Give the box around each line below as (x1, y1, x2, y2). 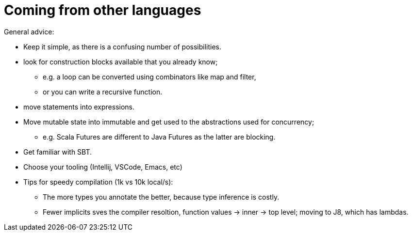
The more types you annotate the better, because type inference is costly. (43, 192, 280, 201)
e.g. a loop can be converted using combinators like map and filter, (43, 72, 256, 81)
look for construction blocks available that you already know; (23, 57, 218, 66)
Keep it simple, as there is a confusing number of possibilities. (23, 42, 222, 51)
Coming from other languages (4, 2, 201, 18)
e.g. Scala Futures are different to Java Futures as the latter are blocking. (43, 132, 276, 141)
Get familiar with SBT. (23, 147, 92, 156)
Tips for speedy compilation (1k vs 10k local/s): (23, 177, 173, 186)
